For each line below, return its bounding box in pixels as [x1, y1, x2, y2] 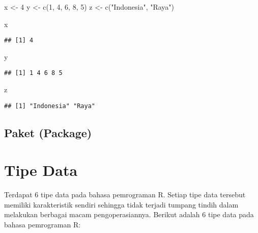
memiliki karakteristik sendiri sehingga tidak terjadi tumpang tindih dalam [4, 199, 239, 210]
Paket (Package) [4, 124, 92, 140]
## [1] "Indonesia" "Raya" [4, 102, 95, 110]
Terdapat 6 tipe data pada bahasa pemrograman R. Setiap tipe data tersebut [4, 189, 246, 200]
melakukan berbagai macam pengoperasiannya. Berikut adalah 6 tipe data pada [4, 209, 254, 220]
